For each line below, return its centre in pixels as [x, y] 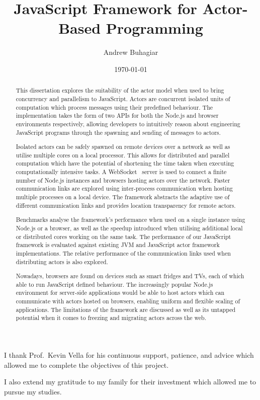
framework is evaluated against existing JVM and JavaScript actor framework [118, 245]
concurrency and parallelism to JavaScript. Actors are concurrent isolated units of [123, 98]
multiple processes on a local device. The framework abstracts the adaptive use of [123, 197]
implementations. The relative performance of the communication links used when [123, 253]
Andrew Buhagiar [131, 52]
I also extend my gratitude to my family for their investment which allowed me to [130, 382]
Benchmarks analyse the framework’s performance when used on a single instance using [131, 220]
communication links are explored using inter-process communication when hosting [124, 188]
